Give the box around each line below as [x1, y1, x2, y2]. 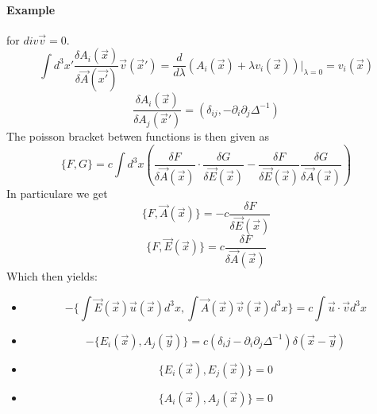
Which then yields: [6, 267, 98, 284]
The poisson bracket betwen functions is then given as [6, 128, 269, 145]
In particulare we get [6, 185, 108, 202]
